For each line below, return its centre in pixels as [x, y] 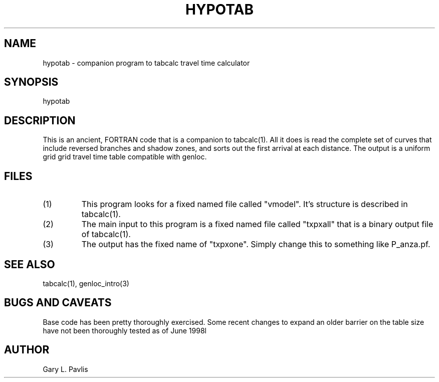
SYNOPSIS [31, 82]
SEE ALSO [30, 264]
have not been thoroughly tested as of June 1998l [125, 330]
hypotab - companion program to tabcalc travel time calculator [146, 63]
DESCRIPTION [40, 120]
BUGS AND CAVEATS [58, 303]
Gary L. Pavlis [65, 369]
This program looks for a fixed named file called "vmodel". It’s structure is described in [245, 204]
